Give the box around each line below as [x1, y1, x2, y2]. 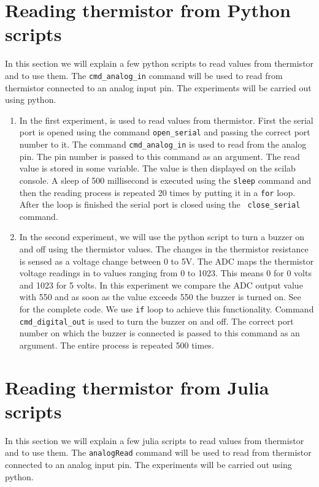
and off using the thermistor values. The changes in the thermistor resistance [19, 243, 309, 255]
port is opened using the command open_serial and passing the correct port [19, 126, 310, 138]
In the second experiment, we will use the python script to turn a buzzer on [19, 230, 305, 243]
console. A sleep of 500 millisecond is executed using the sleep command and [19, 173, 311, 186]
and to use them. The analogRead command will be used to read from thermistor [5, 446, 312, 459]
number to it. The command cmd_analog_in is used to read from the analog [19, 138, 307, 150]
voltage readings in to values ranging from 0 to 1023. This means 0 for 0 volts [19, 266, 312, 279]
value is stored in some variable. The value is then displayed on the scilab [19, 162, 296, 175]
